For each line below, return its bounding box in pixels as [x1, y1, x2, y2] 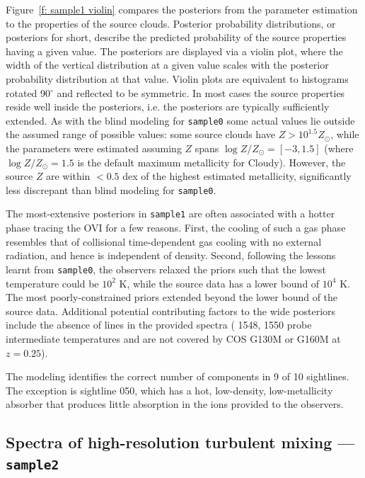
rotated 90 [6, 85, 51, 100]
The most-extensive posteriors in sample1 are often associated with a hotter [6, 206, 335, 221]
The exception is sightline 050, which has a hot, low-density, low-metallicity [6, 382, 333, 397]
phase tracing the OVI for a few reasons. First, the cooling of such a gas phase [6, 220, 346, 235]
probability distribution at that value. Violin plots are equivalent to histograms [6, 71, 349, 86]
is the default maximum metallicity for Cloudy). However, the [77, 154, 346, 169]
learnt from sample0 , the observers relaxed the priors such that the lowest [6, 261, 326, 276]
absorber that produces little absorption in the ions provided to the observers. [6, 397, 344, 411]
